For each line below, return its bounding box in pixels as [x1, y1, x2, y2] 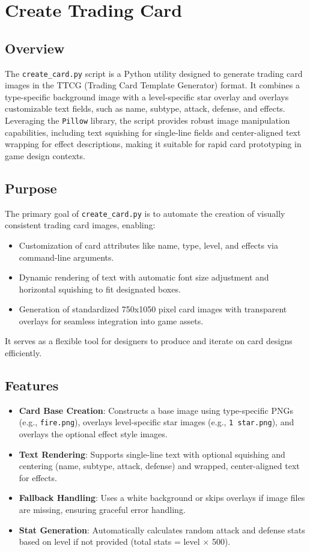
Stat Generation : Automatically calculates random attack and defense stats [19, 523, 305, 536]
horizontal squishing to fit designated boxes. [19, 282, 181, 295]
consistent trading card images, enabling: [5, 219, 156, 231]
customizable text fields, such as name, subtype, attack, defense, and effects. [5, 102, 285, 115]
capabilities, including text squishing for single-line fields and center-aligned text [5, 126, 301, 138]
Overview [5, 38, 65, 57]
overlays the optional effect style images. [19, 428, 168, 440]
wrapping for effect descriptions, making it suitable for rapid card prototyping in [5, 138, 302, 150]
